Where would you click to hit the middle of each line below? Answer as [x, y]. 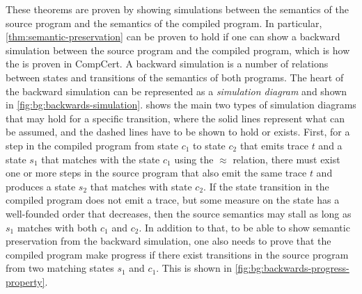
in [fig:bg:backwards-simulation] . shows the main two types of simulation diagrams [181, 105]
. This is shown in [194, 268]
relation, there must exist [286, 159]
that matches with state [141, 186]
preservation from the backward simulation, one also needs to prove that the [168, 241]
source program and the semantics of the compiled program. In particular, [164, 23]
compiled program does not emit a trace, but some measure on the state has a [173, 200]
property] [25, 281]
